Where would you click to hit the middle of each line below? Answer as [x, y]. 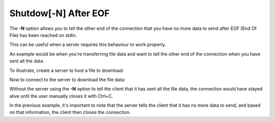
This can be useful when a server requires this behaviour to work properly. [88, 45]
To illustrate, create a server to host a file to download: [67, 70]
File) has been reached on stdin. [43, 35]
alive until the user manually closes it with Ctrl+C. [61, 96]
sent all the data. [27, 61]
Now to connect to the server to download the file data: [67, 79]
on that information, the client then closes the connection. [70, 112]
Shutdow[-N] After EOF [60, 13]
